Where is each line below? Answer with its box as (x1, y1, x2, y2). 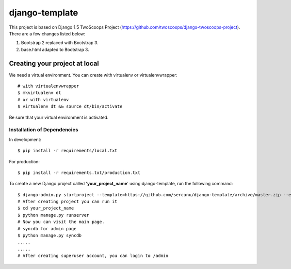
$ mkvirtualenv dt (17, 90, 62, 95)
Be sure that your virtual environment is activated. (9, 114, 109, 120)
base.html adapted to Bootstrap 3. (21, 47, 89, 52)
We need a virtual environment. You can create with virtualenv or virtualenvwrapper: (9, 72, 178, 78)
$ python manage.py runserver (17, 212, 90, 218)
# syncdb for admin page (17, 226, 77, 231)
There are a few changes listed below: (9, 31, 86, 36)
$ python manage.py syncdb (17, 233, 82, 238)
